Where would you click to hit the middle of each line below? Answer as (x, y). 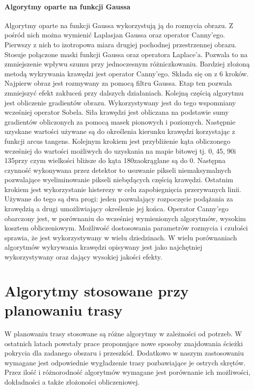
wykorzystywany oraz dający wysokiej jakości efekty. (84, 257)
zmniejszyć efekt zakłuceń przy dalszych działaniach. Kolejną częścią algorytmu (124, 92)
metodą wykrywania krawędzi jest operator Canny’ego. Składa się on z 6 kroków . (127, 73)
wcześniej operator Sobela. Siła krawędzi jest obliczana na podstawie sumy (117, 112)
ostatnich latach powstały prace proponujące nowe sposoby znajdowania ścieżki (124, 343)
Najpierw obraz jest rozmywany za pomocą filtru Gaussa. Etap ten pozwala (118, 83)
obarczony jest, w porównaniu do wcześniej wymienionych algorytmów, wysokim (125, 218)
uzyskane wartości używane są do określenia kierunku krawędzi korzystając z (120, 131)
